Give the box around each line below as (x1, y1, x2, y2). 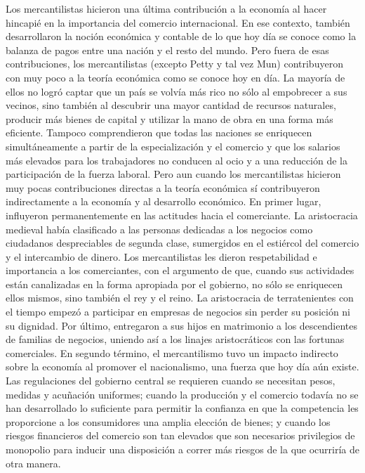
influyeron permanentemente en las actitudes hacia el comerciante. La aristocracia (6, 207, 358, 222)
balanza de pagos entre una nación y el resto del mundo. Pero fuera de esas (6, 42, 329, 57)
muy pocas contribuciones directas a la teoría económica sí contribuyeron (6, 180, 320, 195)
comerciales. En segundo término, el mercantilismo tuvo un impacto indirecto (6, 345, 338, 360)
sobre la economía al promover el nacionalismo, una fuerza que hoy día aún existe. (6, 359, 359, 374)
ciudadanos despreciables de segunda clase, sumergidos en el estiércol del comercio (6, 235, 359, 250)
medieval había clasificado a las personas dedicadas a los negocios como (6, 221, 313, 236)
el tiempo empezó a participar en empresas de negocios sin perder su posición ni (6, 304, 351, 319)
